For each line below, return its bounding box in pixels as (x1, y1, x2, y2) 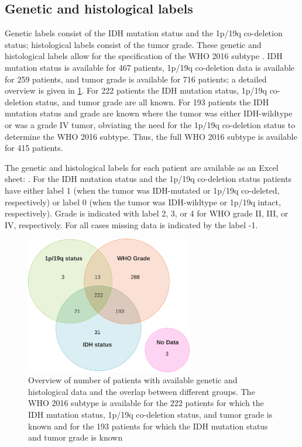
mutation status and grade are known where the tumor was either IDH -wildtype (5, 107, 293, 119)
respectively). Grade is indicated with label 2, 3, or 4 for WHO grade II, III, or (5, 207, 289, 219)
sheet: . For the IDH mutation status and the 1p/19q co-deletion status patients (5, 173, 292, 185)
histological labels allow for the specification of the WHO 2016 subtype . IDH (5, 50, 283, 62)
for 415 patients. (5, 142, 63, 154)
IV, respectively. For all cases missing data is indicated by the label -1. (5, 218, 258, 231)
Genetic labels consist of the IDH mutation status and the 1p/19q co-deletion (5, 27, 283, 39)
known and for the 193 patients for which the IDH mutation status (28, 420, 268, 432)
